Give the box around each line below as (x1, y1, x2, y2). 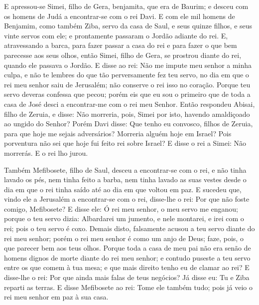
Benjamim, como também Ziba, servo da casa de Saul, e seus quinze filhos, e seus (4, 20, 253, 31)
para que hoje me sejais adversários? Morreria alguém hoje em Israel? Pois (4, 128, 232, 138)
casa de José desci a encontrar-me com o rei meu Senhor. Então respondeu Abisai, (4, 98, 255, 109)
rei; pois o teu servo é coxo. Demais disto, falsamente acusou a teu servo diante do (4, 223, 255, 234)
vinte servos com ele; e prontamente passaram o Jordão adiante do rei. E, (4, 30, 228, 40)
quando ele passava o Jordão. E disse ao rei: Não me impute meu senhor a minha (4, 59, 252, 70)
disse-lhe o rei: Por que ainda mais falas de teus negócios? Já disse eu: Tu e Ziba (4, 272, 250, 283)
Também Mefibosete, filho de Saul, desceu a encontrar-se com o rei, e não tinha (4, 164, 247, 175)
